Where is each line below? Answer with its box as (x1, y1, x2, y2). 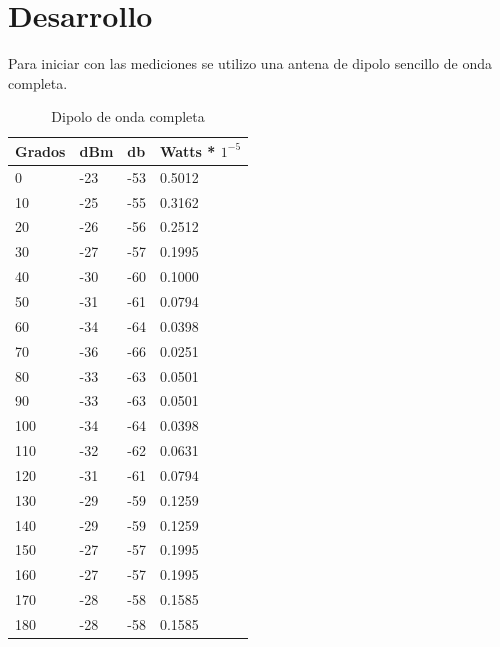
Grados (15, 140, 66, 161)
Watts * (159, 140, 216, 161)
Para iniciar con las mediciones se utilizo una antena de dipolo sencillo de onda (8, 53, 492, 74)
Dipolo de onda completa (51, 106, 205, 127)
